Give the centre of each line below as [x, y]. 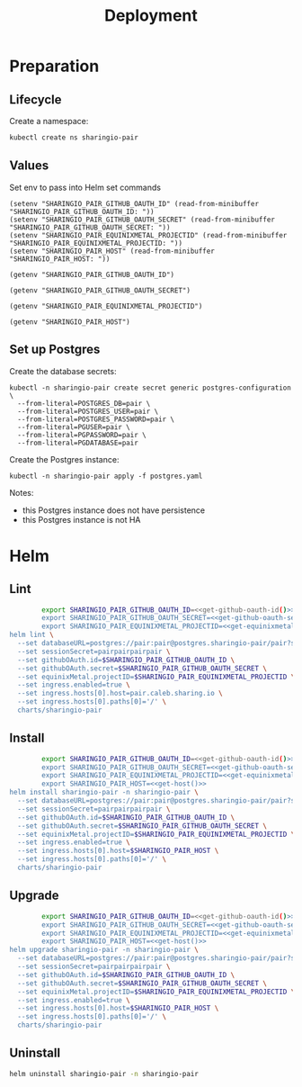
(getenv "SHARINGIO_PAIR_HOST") [70, 322]
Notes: [22, 492]
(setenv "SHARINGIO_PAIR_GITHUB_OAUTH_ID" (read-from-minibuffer [134, 203]
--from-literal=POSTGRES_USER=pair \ [88, 411]
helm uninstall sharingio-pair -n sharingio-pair [104, 1074]
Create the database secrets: [63, 371]
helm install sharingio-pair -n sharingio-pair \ [104, 793]
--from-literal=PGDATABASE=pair [78, 443]
